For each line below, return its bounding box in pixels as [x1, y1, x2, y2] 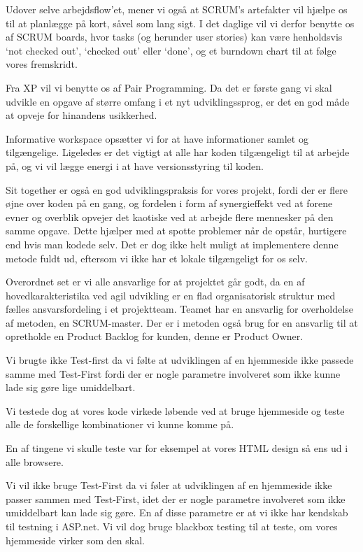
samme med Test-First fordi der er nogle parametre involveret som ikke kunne [6, 366, 341, 381]
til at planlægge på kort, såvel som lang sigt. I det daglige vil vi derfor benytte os [6, 15, 355, 30]
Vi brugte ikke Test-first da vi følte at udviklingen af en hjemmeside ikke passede [6, 353, 354, 367]
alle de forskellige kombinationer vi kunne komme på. [6, 417, 234, 432]
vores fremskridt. [6, 57, 78, 71]
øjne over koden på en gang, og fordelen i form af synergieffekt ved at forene [6, 196, 333, 211]
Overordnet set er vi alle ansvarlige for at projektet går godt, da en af [6, 274, 305, 289]
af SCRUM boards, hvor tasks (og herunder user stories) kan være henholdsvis [6, 29, 343, 44]
